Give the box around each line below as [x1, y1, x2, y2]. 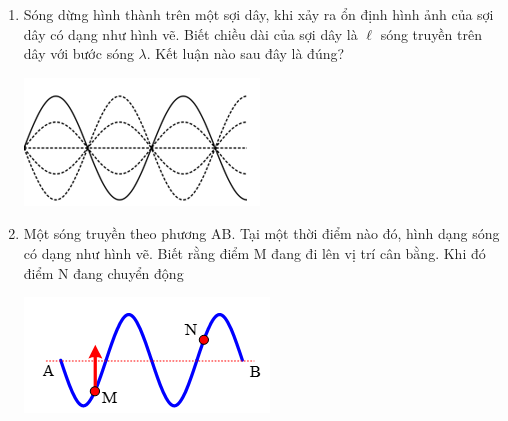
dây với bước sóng [23, 43, 134, 64]
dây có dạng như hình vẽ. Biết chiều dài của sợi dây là [23, 23, 358, 44]
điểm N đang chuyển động [23, 262, 184, 283]
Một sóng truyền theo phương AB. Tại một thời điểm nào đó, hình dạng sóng [23, 223, 500, 244]
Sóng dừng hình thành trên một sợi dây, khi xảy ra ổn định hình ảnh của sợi [23, 4, 494, 24]
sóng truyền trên [380, 23, 482, 44]
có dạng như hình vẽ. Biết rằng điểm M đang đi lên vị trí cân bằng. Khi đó [23, 242, 486, 263]
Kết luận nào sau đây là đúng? [155, 43, 345, 64]
